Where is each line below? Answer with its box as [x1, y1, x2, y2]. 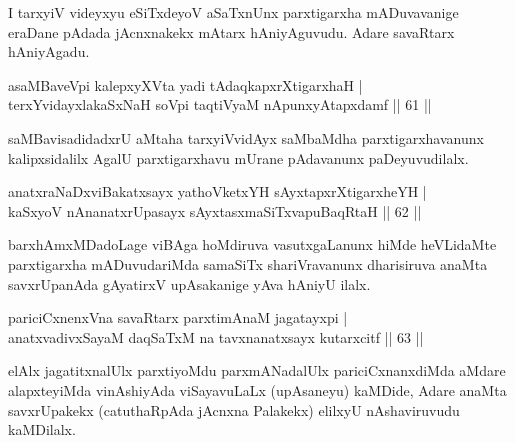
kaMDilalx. [8, 419, 76, 440]
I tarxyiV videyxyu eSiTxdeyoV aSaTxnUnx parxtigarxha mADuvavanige [8, 2, 459, 22]
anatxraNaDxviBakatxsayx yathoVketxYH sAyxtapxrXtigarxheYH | [8, 181, 427, 202]
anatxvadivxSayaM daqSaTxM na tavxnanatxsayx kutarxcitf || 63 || [8, 326, 424, 347]
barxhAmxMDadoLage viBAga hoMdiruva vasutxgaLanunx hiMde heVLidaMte [8, 234, 497, 255]
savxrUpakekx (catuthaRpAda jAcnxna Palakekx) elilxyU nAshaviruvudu [8, 399, 460, 420]
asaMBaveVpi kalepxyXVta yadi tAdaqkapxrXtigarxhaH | [8, 74, 363, 95]
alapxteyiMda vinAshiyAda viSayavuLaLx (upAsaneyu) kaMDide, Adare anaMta [8, 379, 507, 400]
